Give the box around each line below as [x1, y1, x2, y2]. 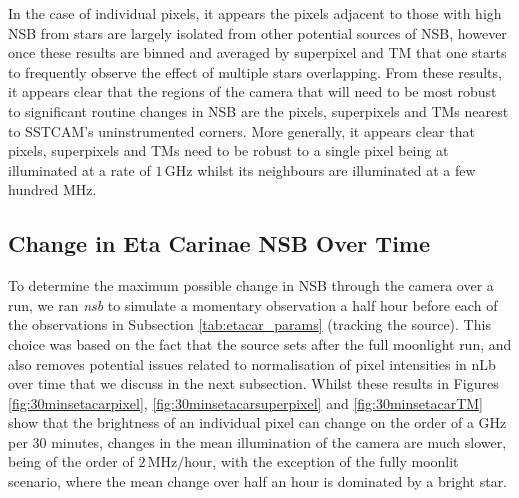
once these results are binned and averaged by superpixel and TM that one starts [8, 42, 507, 63]
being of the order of [8, 451, 134, 472]
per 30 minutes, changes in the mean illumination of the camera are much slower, [8, 431, 507, 452]
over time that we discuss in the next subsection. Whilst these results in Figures [8, 373, 499, 394]
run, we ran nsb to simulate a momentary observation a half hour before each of [8, 294, 498, 315]
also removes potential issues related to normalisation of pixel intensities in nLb [8, 353, 496, 374]
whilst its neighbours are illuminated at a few [197, 159, 476, 180]
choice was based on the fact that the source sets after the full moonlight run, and [8, 333, 512, 354]
